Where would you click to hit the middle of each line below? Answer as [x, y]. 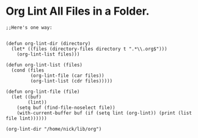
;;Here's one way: [29, 27]
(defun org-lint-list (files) [44, 65]
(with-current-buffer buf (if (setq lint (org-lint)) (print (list [104, 113]
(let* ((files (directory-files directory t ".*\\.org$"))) [89, 49]
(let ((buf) [27, 97]
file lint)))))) [26, 118]
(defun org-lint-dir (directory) [48, 43]
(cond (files [28, 70]
